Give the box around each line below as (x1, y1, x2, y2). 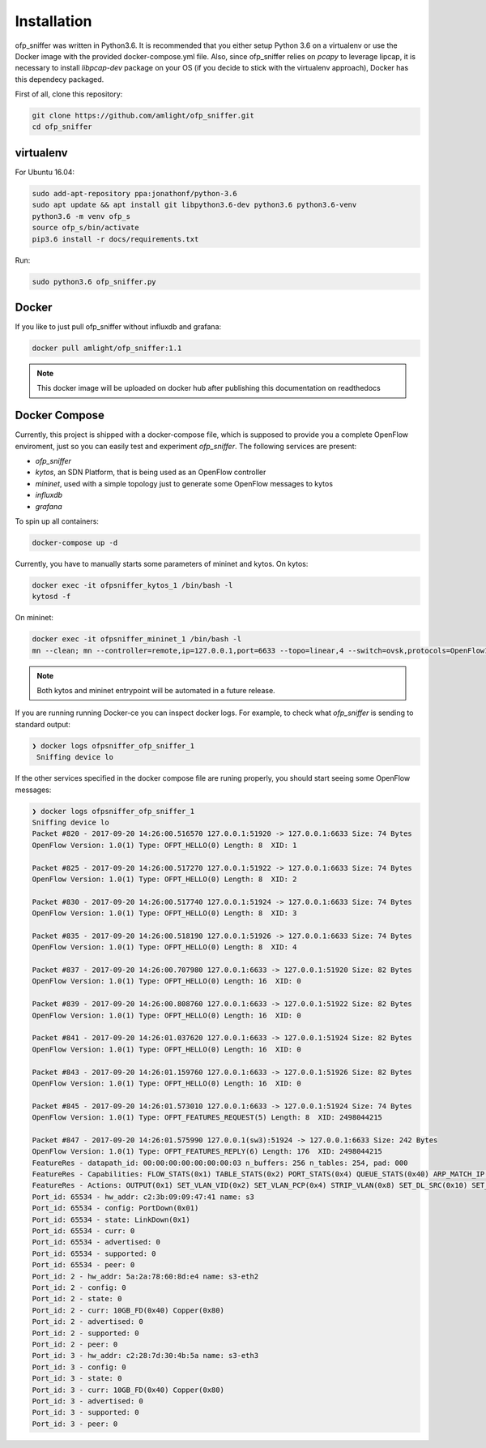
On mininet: (15, 613, 54, 623)
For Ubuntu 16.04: (15, 167, 75, 177)
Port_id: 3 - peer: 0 (32, 1419, 118, 1429)
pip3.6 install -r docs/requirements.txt (32, 234, 199, 243)
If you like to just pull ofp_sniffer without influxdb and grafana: (15, 322, 222, 332)
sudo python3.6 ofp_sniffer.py (32, 276, 157, 286)
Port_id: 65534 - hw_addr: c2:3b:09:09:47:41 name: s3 (32, 1192, 254, 1202)
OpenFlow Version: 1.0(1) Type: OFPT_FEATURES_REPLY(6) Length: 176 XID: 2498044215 (32, 1147, 382, 1156)
